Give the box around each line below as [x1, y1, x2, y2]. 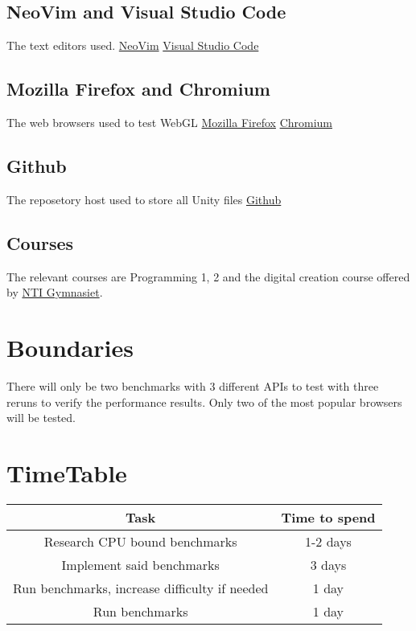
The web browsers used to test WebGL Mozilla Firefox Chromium [6, 114, 333, 130]
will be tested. [6, 409, 76, 426]
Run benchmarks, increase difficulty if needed [13, 578, 269, 597]
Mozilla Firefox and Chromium [6, 76, 270, 101]
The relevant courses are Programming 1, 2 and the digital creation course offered [6, 268, 410, 285]
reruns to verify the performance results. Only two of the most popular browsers [6, 393, 402, 410]
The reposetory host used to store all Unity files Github [6, 191, 282, 207]
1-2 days [305, 531, 352, 551]
